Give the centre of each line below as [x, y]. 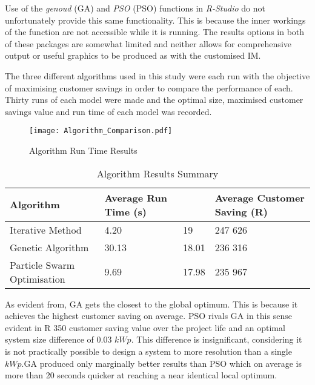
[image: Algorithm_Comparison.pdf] [101, 131]
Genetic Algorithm [49, 247]
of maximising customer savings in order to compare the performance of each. [149, 87]
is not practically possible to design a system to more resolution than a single [148, 351]
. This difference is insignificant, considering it [217, 339]
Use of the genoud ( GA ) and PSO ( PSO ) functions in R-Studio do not [135, 8]
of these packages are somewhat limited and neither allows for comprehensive [148, 43]
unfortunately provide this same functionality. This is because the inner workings [155, 20]
